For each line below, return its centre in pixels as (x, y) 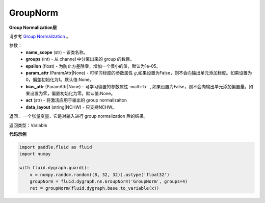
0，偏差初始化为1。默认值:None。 (60, 80)
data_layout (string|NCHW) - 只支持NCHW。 (71, 107)
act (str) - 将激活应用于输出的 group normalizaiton (76, 100)
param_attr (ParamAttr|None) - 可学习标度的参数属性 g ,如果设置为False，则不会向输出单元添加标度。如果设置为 (139, 73)
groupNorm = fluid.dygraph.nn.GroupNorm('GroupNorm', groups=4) (109, 181)
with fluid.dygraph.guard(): (54, 168)
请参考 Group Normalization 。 (40, 36)
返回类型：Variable (28, 125)
